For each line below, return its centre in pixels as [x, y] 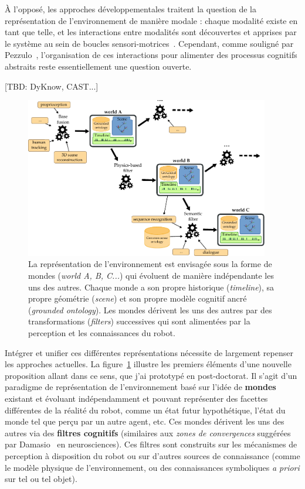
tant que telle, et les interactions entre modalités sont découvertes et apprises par [151, 32]
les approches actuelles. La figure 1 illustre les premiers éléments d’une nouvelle [148, 364]
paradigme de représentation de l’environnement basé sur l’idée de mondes [140, 387]
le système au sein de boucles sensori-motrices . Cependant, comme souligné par [149, 43]
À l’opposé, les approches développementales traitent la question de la [131, 9]
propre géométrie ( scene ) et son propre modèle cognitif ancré [138, 298]
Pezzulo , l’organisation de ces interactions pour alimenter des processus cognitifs [151, 55]
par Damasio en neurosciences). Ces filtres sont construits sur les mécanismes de [151, 444]
